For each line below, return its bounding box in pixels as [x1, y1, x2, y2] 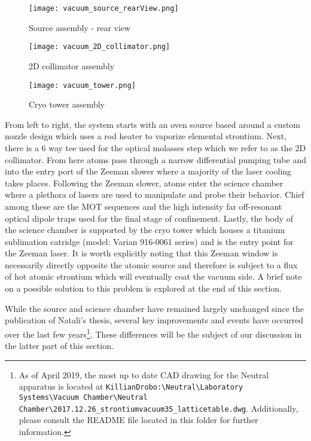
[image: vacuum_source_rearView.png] [29, 4, 179, 13]
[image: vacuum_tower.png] [29, 81, 136, 90]
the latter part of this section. [5, 339, 114, 352]
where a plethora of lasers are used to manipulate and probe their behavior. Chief [5, 188, 304, 201]
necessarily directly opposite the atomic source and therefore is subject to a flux [5, 258, 298, 271]
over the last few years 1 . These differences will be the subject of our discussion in [5, 326, 302, 340]
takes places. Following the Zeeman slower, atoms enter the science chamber [5, 176, 283, 189]
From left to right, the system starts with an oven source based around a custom [5, 118, 301, 130]
